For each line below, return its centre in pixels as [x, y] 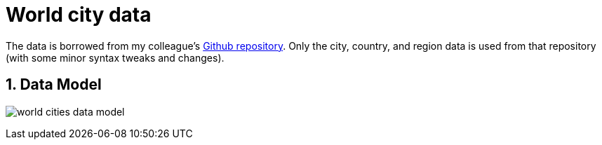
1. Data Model [54, 85]
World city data [79, 15]
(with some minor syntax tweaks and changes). [115, 57]
